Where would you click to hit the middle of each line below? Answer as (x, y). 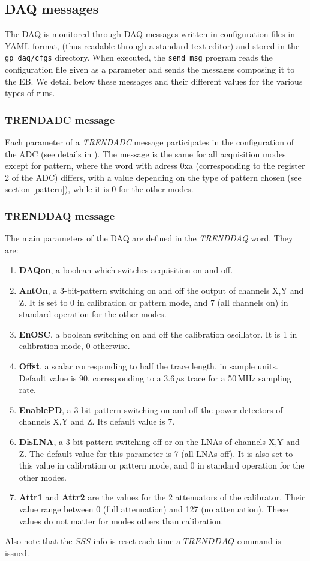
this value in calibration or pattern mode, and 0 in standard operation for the (162, 465)
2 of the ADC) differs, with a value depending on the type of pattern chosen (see (153, 177)
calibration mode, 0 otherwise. (74, 346)
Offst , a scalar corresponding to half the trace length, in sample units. (148, 365)
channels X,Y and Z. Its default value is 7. (97, 421)
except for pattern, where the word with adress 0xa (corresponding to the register (155, 165)
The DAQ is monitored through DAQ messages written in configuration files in (150, 34)
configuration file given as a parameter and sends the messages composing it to (150, 69)
